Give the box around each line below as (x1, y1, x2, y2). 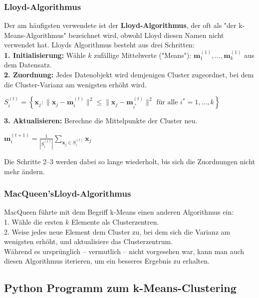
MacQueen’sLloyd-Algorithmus (4, 187, 131, 200)
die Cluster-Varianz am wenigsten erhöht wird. (4, 79, 147, 89)
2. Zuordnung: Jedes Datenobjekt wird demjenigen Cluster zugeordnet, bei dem (4, 69, 254, 79)
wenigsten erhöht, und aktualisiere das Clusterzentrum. (4, 236, 173, 247)
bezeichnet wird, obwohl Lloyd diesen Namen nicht (68, 29, 224, 40)
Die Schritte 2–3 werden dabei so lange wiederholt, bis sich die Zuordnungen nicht (4, 156, 256, 166)
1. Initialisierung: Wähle (4, 49, 86, 60)
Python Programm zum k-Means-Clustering (4, 280, 237, 296)
